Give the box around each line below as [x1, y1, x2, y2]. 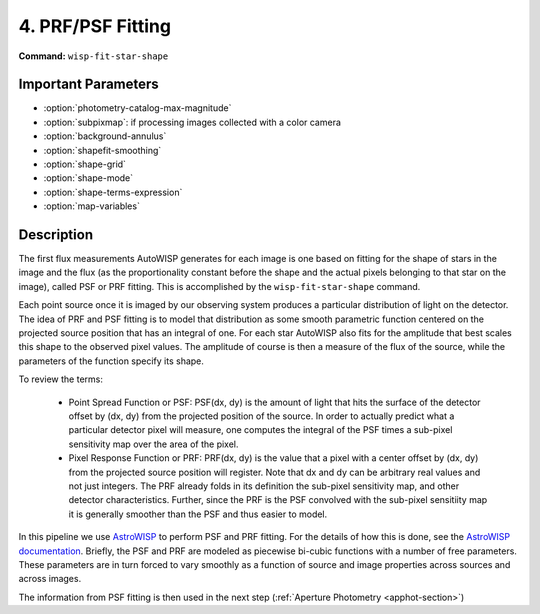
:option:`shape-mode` [43, 172, 134, 184]
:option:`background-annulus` [43, 130, 167, 142]
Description [18, 226, 94, 243]
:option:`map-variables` [43, 200, 140, 212]
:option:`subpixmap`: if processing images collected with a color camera [43, 116, 342, 128]
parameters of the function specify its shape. [18, 355, 205, 367]
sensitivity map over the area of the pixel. [68, 438, 239, 450]
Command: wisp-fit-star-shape [18, 50, 169, 62]
